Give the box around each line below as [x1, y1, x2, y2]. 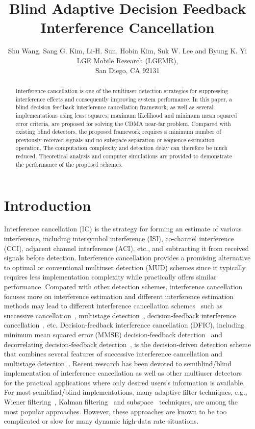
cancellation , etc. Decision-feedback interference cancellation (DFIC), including [4, 320, 245, 330]
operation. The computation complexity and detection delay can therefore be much [15, 144, 228, 152]
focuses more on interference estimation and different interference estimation [4, 291, 233, 301]
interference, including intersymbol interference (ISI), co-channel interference [4, 233, 234, 243]
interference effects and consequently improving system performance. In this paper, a [15, 95, 232, 103]
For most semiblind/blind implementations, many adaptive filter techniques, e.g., [4, 387, 247, 397]
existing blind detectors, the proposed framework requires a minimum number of [15, 127, 221, 136]
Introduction [4, 195, 91, 215]
